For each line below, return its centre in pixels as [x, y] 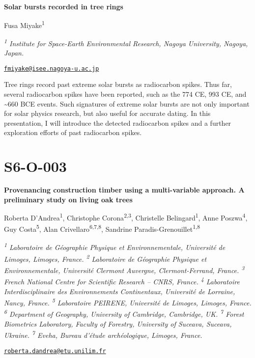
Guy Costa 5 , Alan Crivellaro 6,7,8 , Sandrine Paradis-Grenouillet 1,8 [102, 228]
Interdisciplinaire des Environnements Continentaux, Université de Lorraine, [120, 291]
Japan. [14, 53]
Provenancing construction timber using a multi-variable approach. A [124, 190]
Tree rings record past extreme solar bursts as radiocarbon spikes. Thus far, [118, 84]
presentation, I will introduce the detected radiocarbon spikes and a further [118, 123]
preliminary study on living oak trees [68, 199]
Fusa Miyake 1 [24, 24]
